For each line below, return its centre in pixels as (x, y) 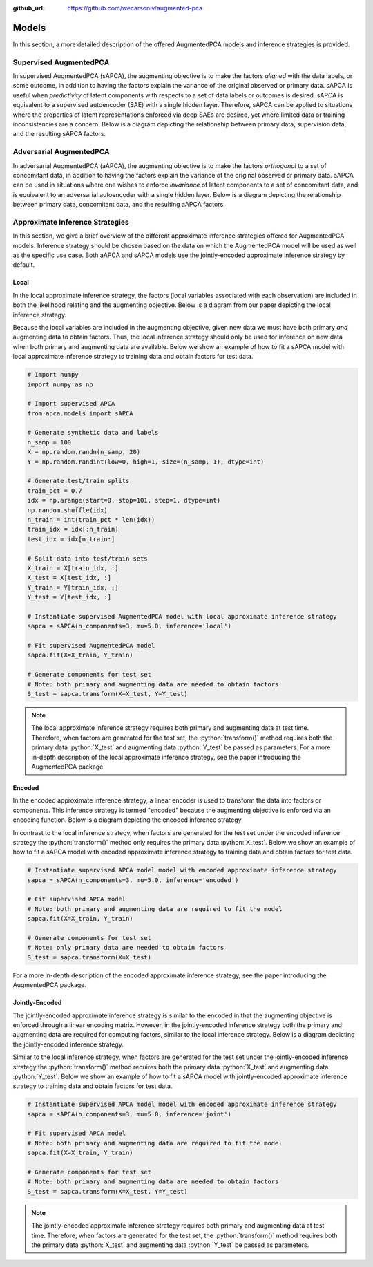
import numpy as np (60, 384)
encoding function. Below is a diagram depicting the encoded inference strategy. (128, 820)
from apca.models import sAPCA (80, 413)
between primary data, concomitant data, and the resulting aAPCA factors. (119, 205)
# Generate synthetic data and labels (93, 433)
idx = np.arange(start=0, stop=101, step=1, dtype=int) (124, 500)
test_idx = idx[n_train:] (71, 539)
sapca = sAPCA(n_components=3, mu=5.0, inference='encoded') (133, 880)
